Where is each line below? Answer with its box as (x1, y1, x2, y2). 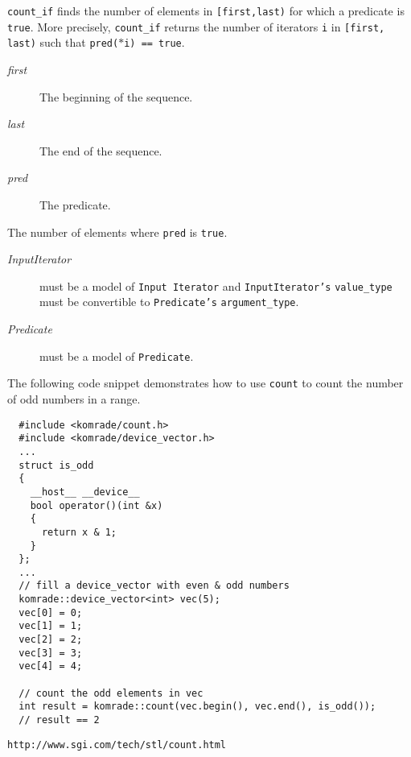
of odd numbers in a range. (7, 391, 141, 407)
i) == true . (124, 34, 185, 51)
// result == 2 (18, 714, 100, 726)
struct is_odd (18, 459, 94, 471)
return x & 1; (41, 526, 117, 538)
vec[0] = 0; (18, 606, 83, 618)
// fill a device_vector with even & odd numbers (18, 580, 290, 592)
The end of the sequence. (39, 142, 162, 159)
